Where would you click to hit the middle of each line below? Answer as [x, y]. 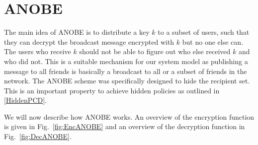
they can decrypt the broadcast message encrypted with [89, 41]
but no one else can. [213, 41]
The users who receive [38, 51]
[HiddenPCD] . [25, 100]
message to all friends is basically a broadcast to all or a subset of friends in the [126, 71]
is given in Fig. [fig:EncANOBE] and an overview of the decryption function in [125, 126]
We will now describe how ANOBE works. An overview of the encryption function [129, 116]
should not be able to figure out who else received [155, 51]
